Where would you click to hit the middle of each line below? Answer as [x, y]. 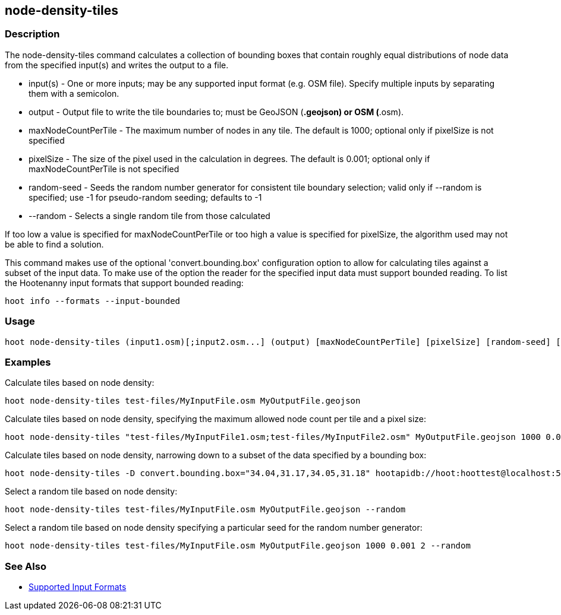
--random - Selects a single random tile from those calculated [149, 215]
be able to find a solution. [54, 244]
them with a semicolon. [74, 93]
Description [32, 34]
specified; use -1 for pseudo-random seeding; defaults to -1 [145, 197]
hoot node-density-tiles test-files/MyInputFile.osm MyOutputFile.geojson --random [205, 510]
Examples [28, 362]
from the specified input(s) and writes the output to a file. [117, 65]
